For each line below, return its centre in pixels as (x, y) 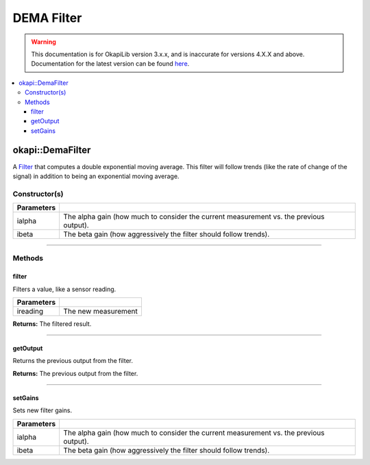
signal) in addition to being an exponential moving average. (96, 176)
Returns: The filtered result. (52, 324)
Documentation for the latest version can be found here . (110, 64)
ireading (30, 312)
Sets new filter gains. (42, 410)
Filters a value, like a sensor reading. (64, 289)
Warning (44, 42)
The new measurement (101, 312)
